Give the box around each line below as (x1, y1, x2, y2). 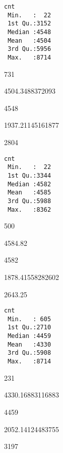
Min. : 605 (8, 315, 51, 323)
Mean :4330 (8, 341, 51, 348)
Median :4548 (8, 28, 51, 36)
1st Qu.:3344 (8, 172, 51, 179)
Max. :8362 (8, 206, 51, 213)
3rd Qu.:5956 (8, 45, 51, 53)
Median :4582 (8, 180, 51, 188)
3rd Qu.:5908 (8, 349, 51, 357)
